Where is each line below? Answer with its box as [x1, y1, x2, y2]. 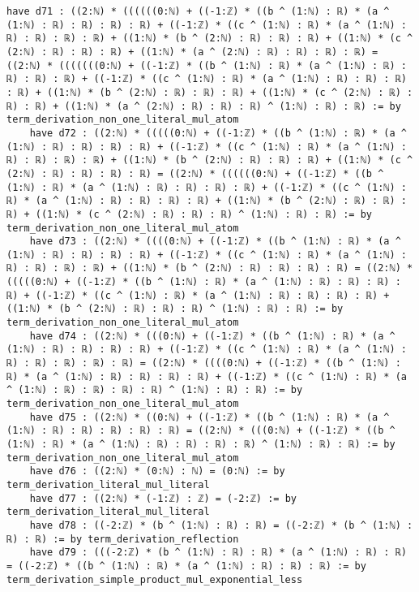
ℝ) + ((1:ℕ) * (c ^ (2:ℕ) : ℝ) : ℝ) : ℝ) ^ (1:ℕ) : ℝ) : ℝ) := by [6, 208, 373, 220]
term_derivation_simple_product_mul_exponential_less [6, 573, 303, 586]
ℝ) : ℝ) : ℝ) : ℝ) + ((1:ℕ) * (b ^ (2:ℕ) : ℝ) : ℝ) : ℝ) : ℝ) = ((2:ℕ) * [6, 262, 413, 274]
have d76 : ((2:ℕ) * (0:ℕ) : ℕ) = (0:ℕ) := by [29, 465, 285, 477]
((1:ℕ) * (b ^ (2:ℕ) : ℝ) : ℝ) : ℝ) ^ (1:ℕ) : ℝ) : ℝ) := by [6, 303, 344, 315]
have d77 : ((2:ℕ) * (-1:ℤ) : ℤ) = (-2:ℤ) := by [29, 492, 297, 504]
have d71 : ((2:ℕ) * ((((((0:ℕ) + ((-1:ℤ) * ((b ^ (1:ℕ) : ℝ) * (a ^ [6, 6, 390, 17]
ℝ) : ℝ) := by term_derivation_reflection [6, 533, 239, 545]
